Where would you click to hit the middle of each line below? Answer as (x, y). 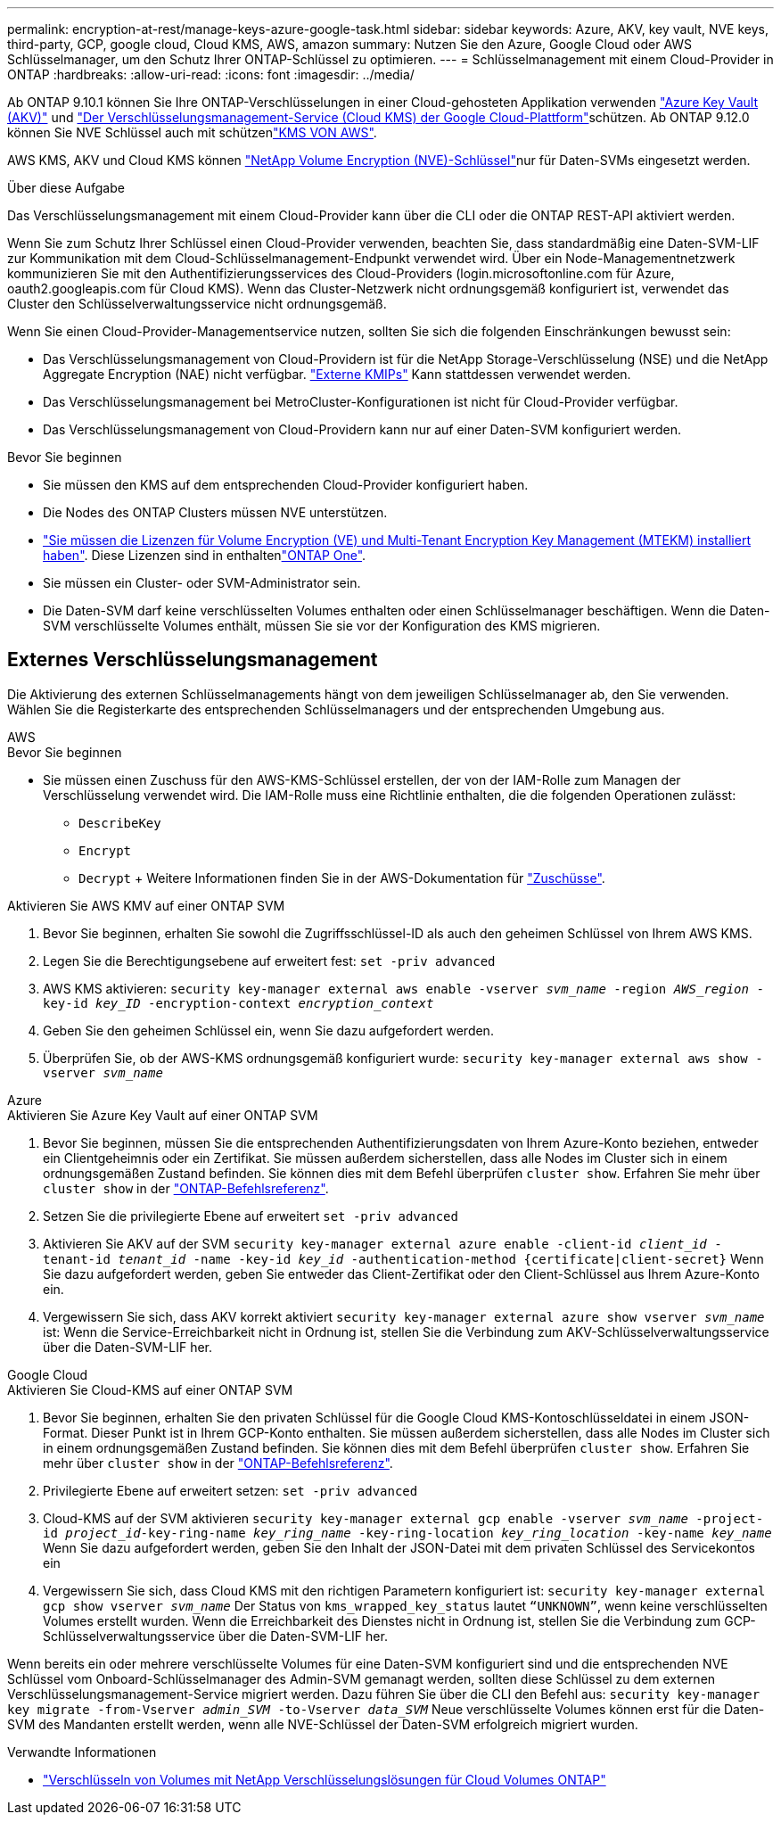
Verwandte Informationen (82, 1752)
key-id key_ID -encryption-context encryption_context (238, 1003)
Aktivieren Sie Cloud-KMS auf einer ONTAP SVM (150, 1389)
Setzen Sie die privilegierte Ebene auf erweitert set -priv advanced (251, 1216)
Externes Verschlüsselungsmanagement (193, 660)
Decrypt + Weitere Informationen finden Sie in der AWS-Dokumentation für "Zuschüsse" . (342, 878)
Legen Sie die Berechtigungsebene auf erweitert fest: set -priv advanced (269, 960)
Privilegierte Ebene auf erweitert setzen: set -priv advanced (230, 1490)
